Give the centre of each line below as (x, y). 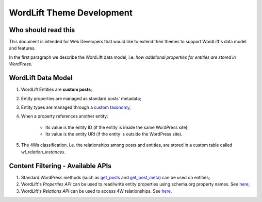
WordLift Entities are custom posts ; (57, 89)
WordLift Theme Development (71, 13)
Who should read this (42, 30)
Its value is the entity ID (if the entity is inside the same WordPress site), (117, 127)
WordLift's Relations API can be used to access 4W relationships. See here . (97, 191)
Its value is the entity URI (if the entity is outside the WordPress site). (114, 134)
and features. (22, 48)
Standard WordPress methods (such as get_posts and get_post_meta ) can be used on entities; (116, 177)
